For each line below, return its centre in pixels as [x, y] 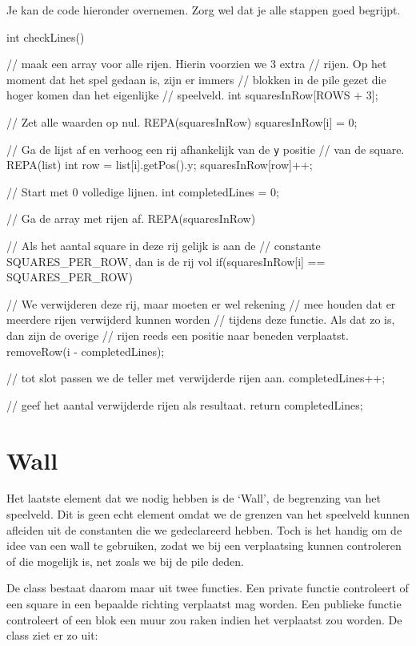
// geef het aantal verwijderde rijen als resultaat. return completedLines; [185, 404]
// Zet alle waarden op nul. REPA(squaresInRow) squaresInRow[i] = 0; [182, 121]
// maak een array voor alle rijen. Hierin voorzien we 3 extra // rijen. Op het [197, 64]
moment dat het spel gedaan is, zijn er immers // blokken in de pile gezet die [196, 79]
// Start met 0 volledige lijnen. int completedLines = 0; [143, 191]
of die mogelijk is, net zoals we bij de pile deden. [125, 561]
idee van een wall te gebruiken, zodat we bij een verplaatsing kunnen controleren [204, 545]
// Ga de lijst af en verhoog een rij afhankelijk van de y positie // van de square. [206, 149]
